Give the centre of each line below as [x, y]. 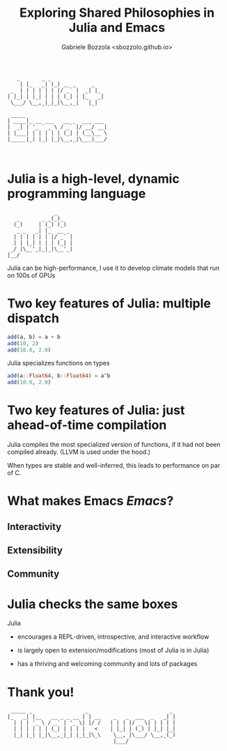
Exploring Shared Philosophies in [117, 13]
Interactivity [34, 527]
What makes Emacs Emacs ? [91, 501]
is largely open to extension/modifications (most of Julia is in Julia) [113, 651]
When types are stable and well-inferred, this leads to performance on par [114, 466]
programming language [77, 194]
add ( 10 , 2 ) [23, 343]
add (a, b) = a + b [34, 337]
